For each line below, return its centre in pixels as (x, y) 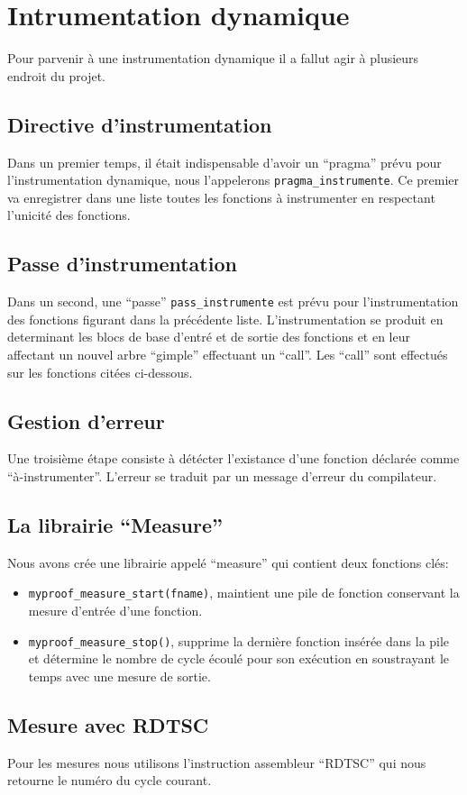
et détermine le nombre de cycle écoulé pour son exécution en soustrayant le (239, 658)
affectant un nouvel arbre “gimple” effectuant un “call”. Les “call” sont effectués (228, 354)
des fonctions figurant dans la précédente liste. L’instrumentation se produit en (225, 319)
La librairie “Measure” (115, 524)
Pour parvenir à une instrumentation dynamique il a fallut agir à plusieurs (213, 58)
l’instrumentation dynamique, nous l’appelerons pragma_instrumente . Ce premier (233, 180)
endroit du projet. (57, 75)
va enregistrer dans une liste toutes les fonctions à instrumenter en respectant (221, 197)
